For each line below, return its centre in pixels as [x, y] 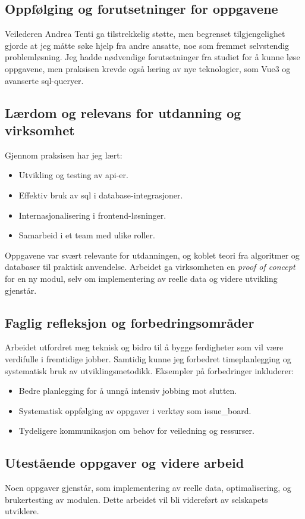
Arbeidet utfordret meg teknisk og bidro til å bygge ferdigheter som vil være [144, 347]
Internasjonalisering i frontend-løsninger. [92, 215]
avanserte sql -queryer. [44, 80]
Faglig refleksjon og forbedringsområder [130, 322]
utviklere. [22, 511]
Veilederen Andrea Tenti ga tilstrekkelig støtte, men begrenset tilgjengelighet [145, 34]
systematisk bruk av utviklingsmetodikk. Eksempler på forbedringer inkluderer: [150, 370]
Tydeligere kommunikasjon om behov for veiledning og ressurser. [136, 431]
